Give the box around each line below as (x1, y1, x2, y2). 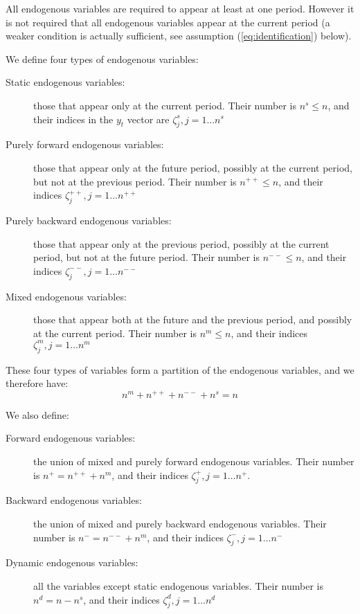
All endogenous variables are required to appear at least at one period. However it (6, 1, 354, 15)
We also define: (6, 407, 69, 422)
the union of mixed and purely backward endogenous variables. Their (33, 516, 327, 531)
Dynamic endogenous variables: (6, 555, 138, 570)
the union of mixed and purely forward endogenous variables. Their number (33, 454, 354, 469)
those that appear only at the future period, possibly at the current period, (33, 160, 352, 174)
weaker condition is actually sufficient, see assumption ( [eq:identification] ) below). (6, 28, 352, 43)
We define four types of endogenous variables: (6, 51, 199, 66)
